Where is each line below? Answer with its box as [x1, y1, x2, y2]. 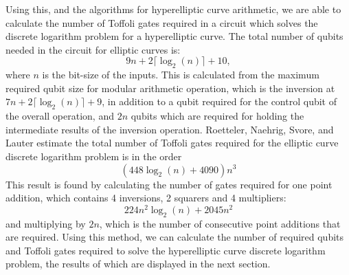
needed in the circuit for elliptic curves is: [5, 42, 181, 56]
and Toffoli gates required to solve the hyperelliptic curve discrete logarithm [5, 243, 326, 257]
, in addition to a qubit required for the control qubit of [102, 94, 337, 109]
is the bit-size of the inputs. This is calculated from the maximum [42, 67, 319, 82]
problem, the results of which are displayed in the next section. [5, 256, 271, 271]
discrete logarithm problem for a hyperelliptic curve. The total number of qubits [5, 29, 344, 43]
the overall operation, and [5, 109, 114, 123]
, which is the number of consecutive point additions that [99, 216, 341, 230]
